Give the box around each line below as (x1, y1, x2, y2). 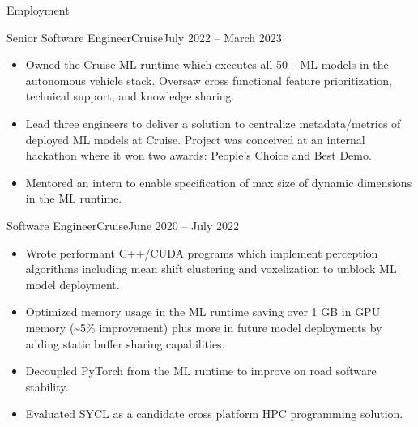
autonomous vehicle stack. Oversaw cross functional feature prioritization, (25, 71, 392, 88)
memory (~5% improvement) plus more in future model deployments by (25, 318, 382, 335)
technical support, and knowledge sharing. (25, 88, 235, 105)
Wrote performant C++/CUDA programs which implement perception (25, 244, 378, 261)
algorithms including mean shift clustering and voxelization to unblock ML (25, 260, 397, 277)
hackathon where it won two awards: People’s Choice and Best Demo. (25, 147, 372, 164)
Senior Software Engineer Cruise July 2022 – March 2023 (6, 28, 282, 45)
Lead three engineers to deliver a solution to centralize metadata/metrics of (25, 114, 401, 131)
